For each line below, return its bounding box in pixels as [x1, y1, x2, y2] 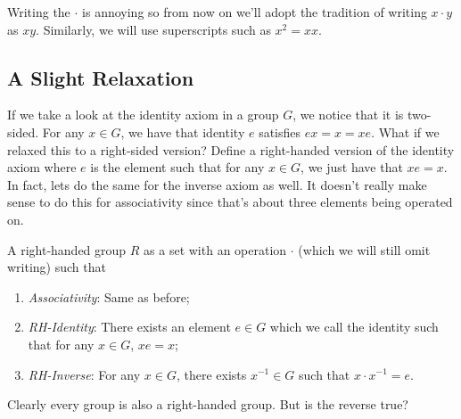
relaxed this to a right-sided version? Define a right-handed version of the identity [7, 140, 455, 159]
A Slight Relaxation [7, 63, 194, 91]
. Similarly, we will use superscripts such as [36, 20, 271, 38]
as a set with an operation [144, 240, 287, 259]
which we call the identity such [269, 317, 439, 336]
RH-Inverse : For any [28, 365, 141, 383]
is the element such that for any [90, 158, 265, 177]
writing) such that [7, 258, 106, 276]
